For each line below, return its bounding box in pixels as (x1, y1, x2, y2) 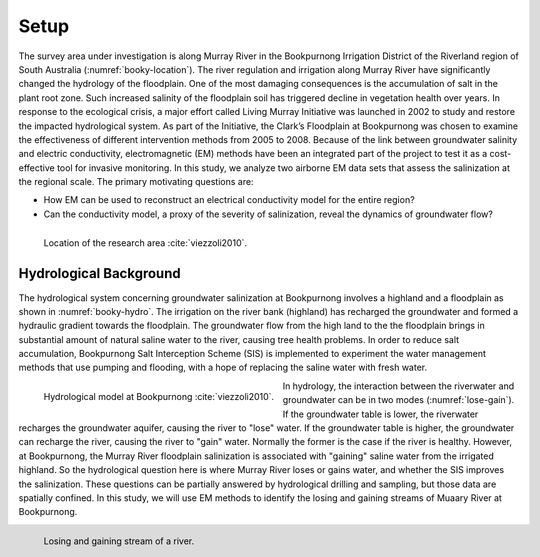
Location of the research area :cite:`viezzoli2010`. (43, 237, 248, 249)
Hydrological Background (18, 265, 181, 282)
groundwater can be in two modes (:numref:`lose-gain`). (282, 394, 515, 406)
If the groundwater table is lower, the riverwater (282, 408, 479, 420)
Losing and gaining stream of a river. (43, 535, 195, 547)
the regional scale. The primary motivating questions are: (18, 176, 254, 188)
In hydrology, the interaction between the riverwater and (282, 380, 515, 392)
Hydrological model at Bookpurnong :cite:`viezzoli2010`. (43, 390, 275, 402)
